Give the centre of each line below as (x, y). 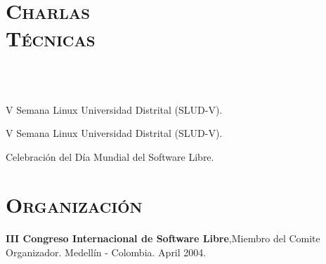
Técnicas (51, 38)
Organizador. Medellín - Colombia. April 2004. (106, 252)
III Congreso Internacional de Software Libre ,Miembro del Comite (163, 238)
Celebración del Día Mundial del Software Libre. (110, 156)
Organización (74, 205)
